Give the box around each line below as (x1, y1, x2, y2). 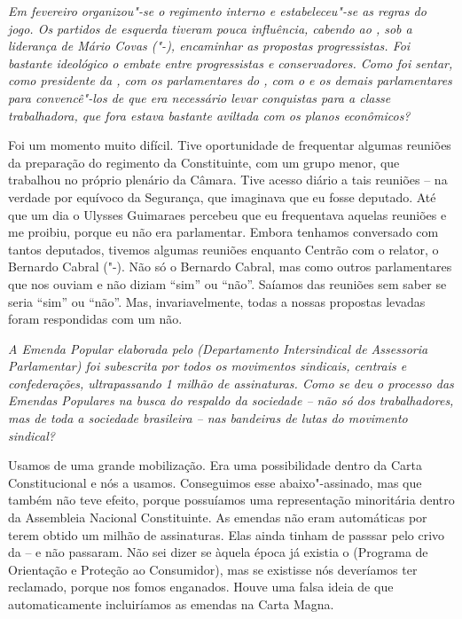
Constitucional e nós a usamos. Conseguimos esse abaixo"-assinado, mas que (8, 473, 422, 491)
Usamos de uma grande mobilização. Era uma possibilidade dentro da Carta (8, 456, 422, 474)
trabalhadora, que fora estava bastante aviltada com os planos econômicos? (8, 106, 411, 124)
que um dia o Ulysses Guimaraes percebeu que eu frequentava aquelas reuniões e (8, 205, 447, 223)
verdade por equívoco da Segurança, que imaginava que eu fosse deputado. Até (8, 187, 436, 206)
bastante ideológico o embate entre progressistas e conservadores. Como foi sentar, (8, 53, 453, 72)
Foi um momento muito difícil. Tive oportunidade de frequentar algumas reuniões (8, 136, 451, 154)
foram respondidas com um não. (8, 309, 183, 328)
